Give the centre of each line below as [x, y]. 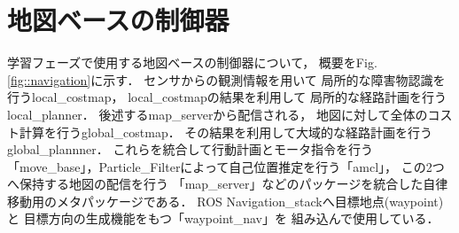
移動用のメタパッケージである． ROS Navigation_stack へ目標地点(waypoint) [226, 201]
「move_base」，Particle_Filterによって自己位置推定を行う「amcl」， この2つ [226, 166]
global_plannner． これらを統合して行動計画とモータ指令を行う [191, 149]
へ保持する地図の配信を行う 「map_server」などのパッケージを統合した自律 [228, 184]
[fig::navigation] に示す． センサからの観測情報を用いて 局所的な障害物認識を [226, 79]
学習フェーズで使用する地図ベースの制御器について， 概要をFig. [192, 62]
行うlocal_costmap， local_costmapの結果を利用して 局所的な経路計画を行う [227, 97]
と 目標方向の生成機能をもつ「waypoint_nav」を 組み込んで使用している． [223, 218]
